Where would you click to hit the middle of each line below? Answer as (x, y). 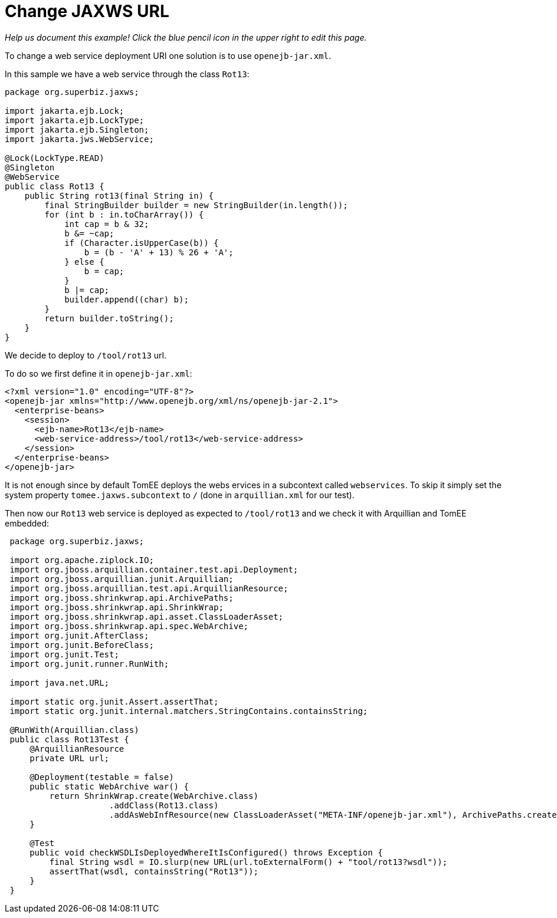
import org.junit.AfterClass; (79, 635)
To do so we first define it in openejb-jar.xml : (99, 373)
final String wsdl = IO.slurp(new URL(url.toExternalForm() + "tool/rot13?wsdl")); (248, 862)
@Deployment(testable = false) (102, 777)
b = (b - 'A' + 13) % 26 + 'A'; (159, 252)
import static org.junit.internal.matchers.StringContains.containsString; (189, 711)
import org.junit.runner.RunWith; (89, 664)
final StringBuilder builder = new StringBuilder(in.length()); (196, 205)
